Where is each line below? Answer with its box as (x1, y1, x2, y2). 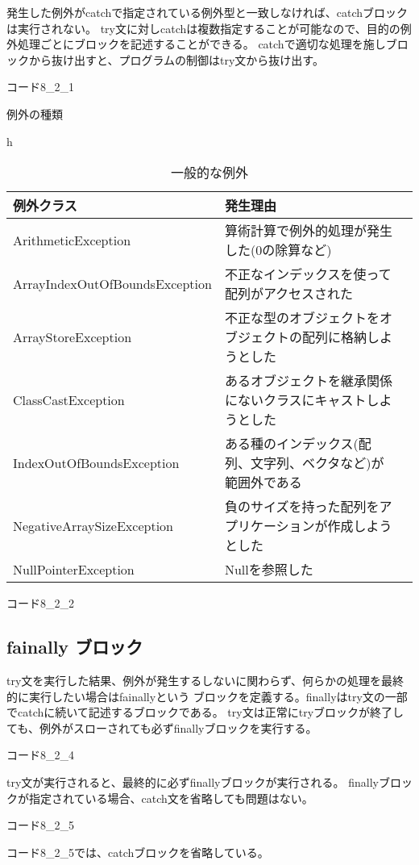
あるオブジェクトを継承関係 (224, 371, 392, 391)
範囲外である (224, 473, 302, 492)
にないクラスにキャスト (224, 391, 367, 410)
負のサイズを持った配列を (224, 497, 380, 516)
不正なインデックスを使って (224, 265, 392, 284)
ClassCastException (13, 390, 125, 409)
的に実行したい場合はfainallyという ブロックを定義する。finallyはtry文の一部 (6, 687, 408, 704)
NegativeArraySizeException (13, 516, 173, 535)
